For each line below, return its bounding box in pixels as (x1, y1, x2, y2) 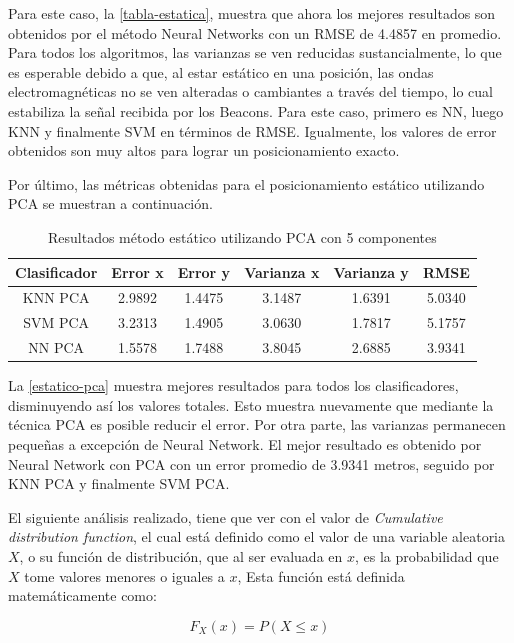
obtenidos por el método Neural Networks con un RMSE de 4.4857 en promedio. (8, 22, 502, 43)
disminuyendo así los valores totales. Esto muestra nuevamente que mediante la (8, 394, 494, 415)
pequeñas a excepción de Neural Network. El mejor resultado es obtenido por (8, 433, 482, 454)
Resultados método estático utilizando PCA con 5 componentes (48, 226, 437, 247)
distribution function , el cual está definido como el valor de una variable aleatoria (8, 526, 506, 547)
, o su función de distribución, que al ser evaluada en (19, 545, 343, 566)
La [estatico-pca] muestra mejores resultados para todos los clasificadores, (8, 375, 459, 396)
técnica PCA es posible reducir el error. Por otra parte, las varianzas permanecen (8, 414, 506, 435)
